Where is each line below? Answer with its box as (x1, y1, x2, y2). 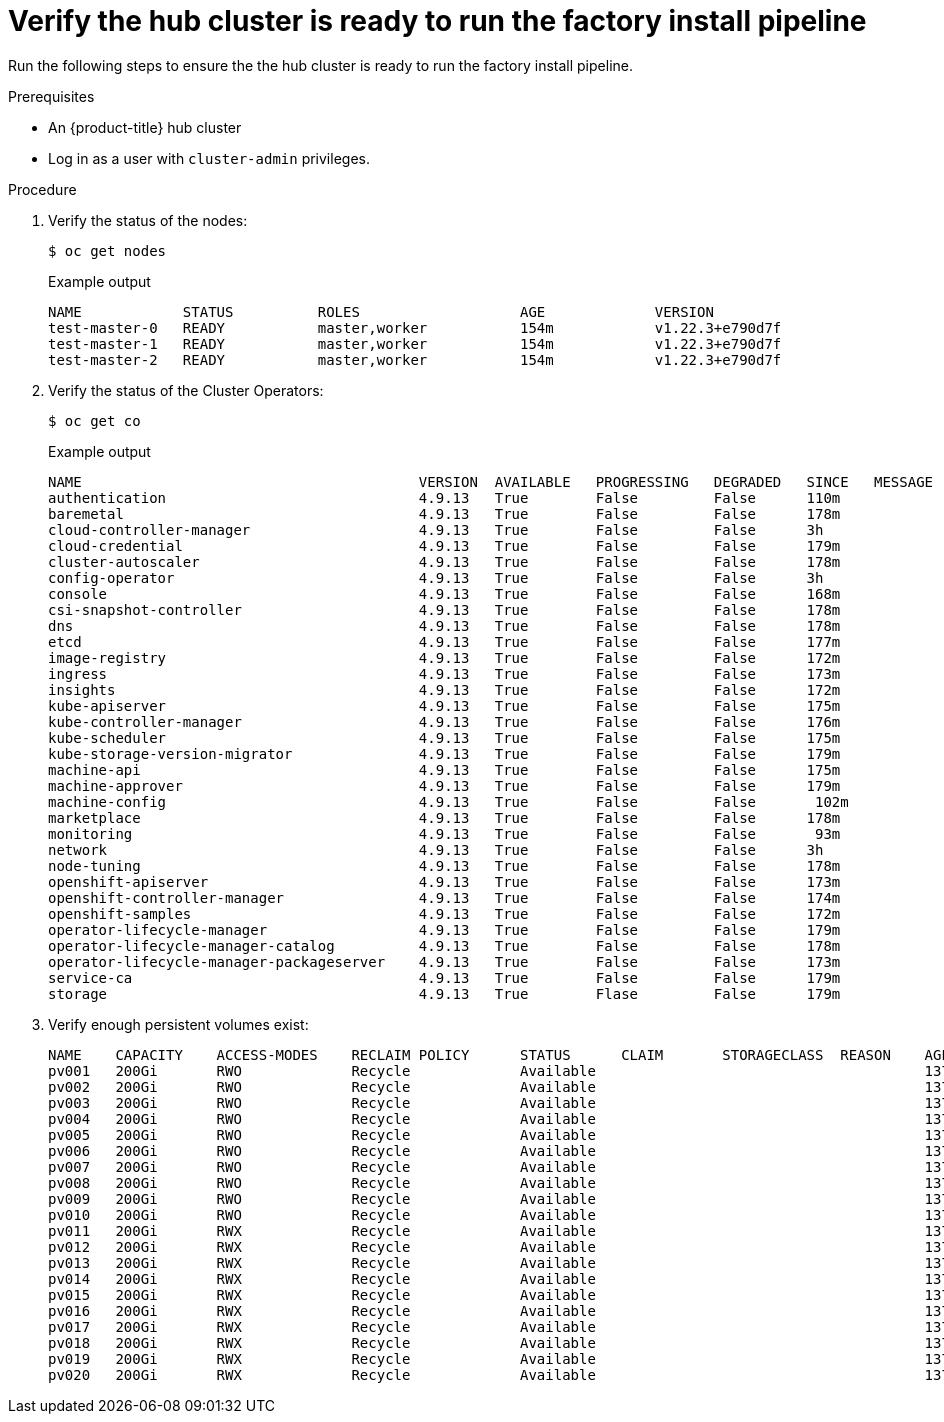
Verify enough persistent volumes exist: (48, 1015, 309, 1033)
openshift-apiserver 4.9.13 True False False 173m (48, 873, 841, 890)
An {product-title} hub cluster (48, 118, 242, 136)
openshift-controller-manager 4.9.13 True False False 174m (48, 889, 841, 906)
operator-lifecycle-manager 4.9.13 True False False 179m (48, 921, 841, 938)
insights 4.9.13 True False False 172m (48, 681, 841, 698)
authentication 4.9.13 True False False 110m (48, 489, 841, 506)
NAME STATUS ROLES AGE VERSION (48, 303, 714, 320)
